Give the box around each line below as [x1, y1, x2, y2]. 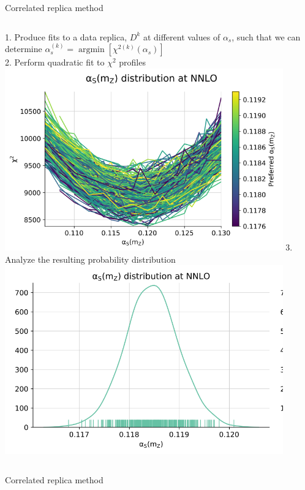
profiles [119, 56, 146, 69]
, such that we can [232, 30, 301, 43]
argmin [78, 45, 105, 55]
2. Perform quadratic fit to [5, 56, 105, 69]
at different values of [143, 30, 220, 43]
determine [5, 42, 42, 55]
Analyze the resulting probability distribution [5, 252, 176, 265]
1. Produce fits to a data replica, [5, 30, 127, 43]
